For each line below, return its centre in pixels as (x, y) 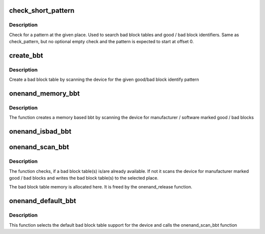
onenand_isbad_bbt (40, 131)
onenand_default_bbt (42, 201)
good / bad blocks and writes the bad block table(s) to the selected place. (84, 178)
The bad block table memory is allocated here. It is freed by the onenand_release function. (101, 187)
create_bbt (26, 56)
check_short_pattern (42, 11)
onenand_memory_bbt (44, 94)
